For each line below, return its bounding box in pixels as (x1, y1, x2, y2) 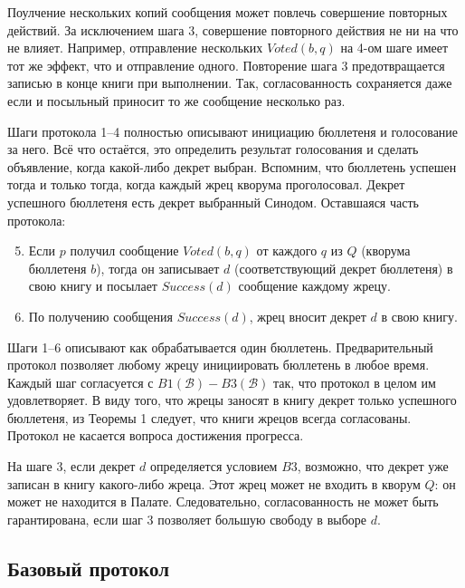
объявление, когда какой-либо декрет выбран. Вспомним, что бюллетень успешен (7, 157, 457, 176)
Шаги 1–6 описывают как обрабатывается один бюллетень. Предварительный (7, 337, 433, 356)
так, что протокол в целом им (272, 372, 436, 391)
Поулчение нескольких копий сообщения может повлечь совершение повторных (7, 3, 448, 21)
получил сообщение (70, 241, 179, 260)
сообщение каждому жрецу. (238, 276, 391, 295)
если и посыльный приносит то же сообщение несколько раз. (7, 91, 346, 110)
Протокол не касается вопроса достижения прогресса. (7, 426, 304, 445)
